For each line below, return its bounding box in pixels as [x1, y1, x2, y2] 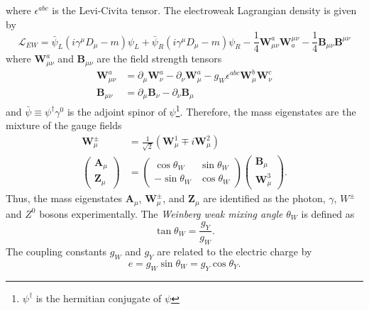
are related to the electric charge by [157, 243, 312, 258]
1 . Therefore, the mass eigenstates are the [175, 102, 356, 118]
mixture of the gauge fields [6, 118, 122, 133]
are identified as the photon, [203, 191, 326, 206]
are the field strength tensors [97, 51, 222, 66]
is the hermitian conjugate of [35, 290, 162, 305]
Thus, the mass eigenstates [6, 191, 123, 206]
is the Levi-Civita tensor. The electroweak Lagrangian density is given [52, 3, 357, 17]
